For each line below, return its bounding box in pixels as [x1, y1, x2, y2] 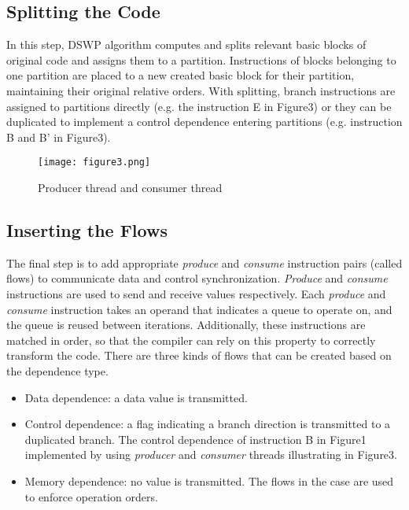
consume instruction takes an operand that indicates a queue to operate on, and [6, 301, 392, 317]
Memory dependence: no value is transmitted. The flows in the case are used [24, 472, 394, 489]
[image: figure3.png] [38, 157, 151, 168]
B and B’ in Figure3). [6, 128, 111, 145]
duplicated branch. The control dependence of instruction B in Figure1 [24, 431, 367, 447]
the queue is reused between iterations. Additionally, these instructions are [6, 316, 366, 333]
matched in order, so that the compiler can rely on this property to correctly [6, 331, 376, 348]
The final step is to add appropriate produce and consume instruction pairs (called [6, 254, 403, 271]
